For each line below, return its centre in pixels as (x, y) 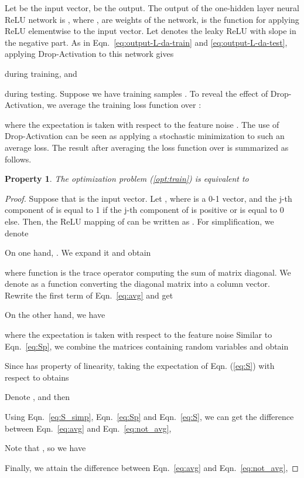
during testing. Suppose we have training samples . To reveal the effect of (136, 93)
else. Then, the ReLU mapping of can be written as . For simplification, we (139, 221)
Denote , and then (37, 397)
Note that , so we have (45, 448)
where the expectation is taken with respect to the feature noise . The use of (142, 124)
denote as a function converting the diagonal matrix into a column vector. (137, 284)
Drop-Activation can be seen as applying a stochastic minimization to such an (145, 136)
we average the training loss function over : (124, 105)
